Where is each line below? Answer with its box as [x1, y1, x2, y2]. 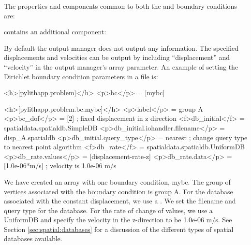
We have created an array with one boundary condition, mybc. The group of [4, 176, 231, 187]
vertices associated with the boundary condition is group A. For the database [4, 186, 233, 196]
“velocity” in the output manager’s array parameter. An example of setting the [4, 61, 238, 72]
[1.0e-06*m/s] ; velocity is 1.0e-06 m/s [4, 160, 117, 171]
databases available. [4, 233, 62, 244]
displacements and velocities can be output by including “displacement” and [4, 52, 230, 62]
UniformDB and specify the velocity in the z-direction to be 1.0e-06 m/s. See [4, 215, 232, 225]
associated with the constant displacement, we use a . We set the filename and [4, 196, 236, 206]
